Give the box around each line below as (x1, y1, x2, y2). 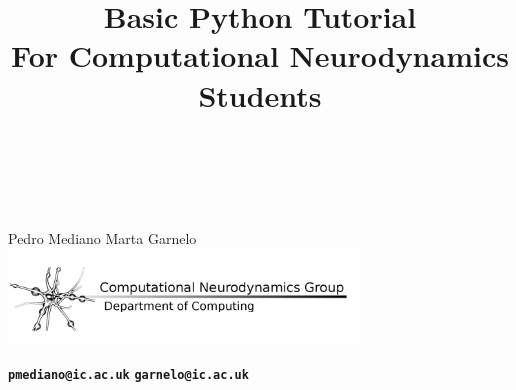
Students (198, 74, 322, 115)
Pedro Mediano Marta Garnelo (8, 227, 197, 248)
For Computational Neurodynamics (11, 35, 509, 76)
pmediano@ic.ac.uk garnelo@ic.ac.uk (8, 368, 249, 383)
